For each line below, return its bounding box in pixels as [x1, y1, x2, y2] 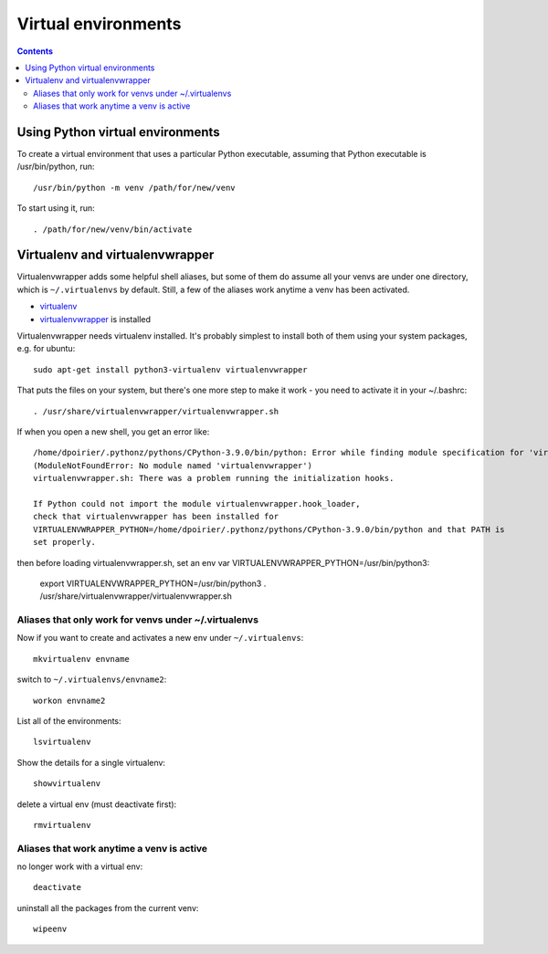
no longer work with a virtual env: [16, 861, 143, 872]
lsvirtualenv [33, 737, 91, 748]
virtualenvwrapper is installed [39, 313, 151, 324]
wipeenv [33, 924, 68, 935]
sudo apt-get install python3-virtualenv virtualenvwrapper [33, 364, 308, 374]
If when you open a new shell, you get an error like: [16, 426, 210, 437]
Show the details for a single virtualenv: [16, 757, 166, 768]
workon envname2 [33, 695, 106, 706]
